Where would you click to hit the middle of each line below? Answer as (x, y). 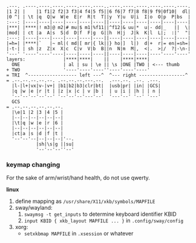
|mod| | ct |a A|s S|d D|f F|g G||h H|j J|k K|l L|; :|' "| (98, 33)
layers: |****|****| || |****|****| (78, 59)
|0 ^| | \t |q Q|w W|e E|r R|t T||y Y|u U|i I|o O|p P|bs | (98, 17)
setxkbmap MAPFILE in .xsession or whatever (79, 233)
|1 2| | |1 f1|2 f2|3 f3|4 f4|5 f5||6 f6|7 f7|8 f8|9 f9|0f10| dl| (98, 12)
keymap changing (33, 164)
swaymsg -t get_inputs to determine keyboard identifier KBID (100, 214)
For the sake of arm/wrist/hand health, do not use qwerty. (78, 178)
